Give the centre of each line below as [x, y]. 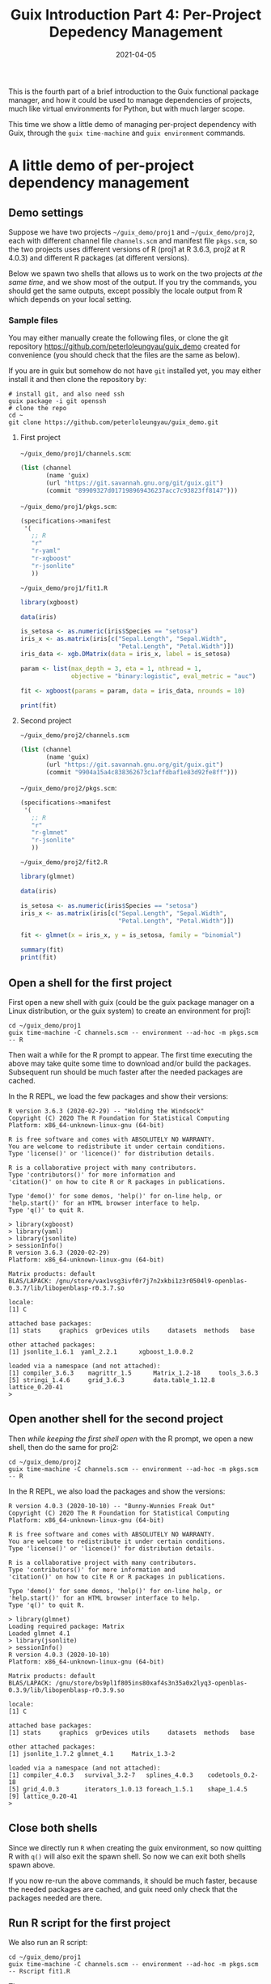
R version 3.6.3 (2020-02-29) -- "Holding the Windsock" [106, 1111]
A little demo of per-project [101, 165]
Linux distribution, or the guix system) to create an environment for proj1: [130, 1011]
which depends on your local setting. [70, 299]
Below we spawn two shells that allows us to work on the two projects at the [135, 273]
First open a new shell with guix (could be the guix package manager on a [131, 1002]
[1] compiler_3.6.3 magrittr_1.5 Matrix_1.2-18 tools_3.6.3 [133, 1373]
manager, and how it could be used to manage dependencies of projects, [130, 100]
